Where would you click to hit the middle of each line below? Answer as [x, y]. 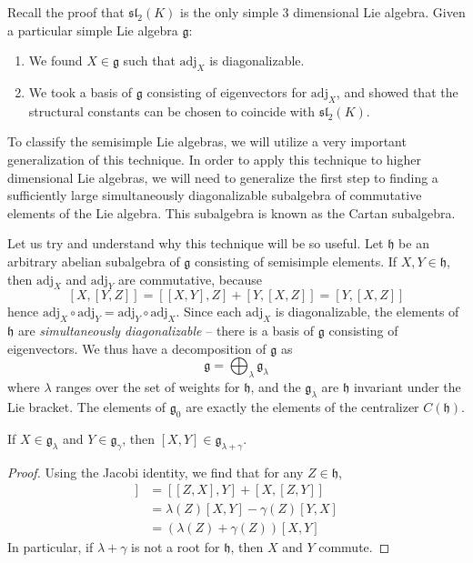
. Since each [209, 312]
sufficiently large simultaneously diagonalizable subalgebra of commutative [215, 195]
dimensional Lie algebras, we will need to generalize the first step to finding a [223, 177]
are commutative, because [190, 279]
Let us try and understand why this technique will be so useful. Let [196, 243]
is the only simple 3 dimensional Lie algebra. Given [323, 12]
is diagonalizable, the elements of [367, 312]
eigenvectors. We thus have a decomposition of [137, 348]
